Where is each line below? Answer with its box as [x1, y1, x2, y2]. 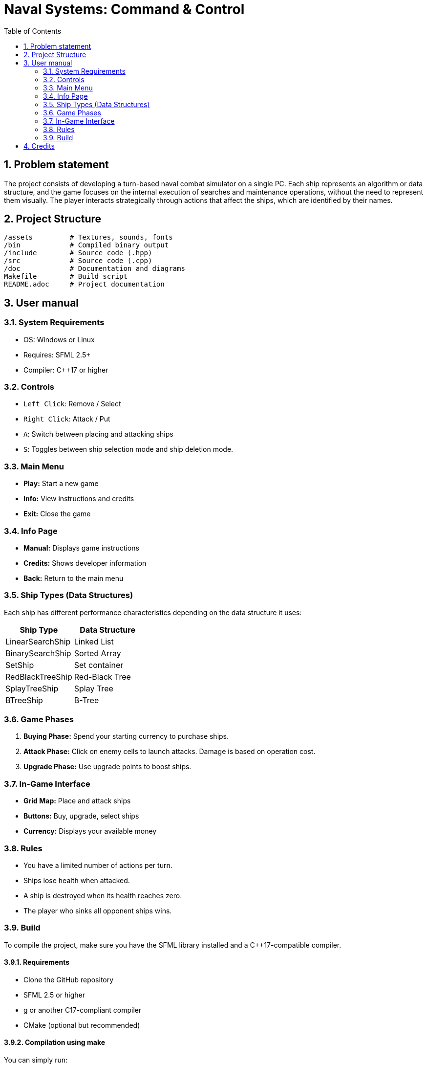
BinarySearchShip [5, 648, 71, 658]
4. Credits [23, 141, 55, 150]
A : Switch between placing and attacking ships [23, 430, 173, 439]
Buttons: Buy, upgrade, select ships [23, 812, 139, 821]
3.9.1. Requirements [4, 958, 70, 967]
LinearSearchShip [5, 636, 71, 646]
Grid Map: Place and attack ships [23, 797, 131, 805]
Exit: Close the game [23, 510, 91, 518]
